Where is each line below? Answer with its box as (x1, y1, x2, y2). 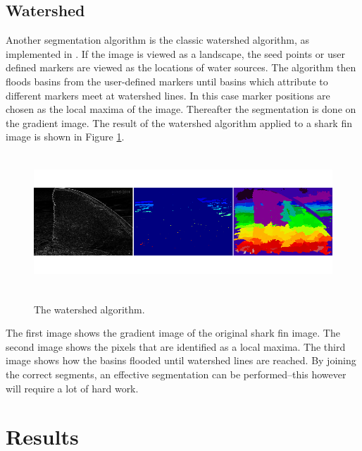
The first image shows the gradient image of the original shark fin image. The (6, 325, 340, 340)
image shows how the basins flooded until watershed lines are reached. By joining (6, 353, 356, 368)
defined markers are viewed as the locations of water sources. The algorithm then (6, 60, 356, 75)
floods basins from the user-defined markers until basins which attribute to (6, 73, 328, 88)
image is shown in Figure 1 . (6, 129, 125, 144)
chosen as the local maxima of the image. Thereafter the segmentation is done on (6, 102, 356, 116)
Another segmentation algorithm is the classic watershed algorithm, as (6, 32, 310, 47)
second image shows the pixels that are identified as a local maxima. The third (6, 339, 346, 354)
